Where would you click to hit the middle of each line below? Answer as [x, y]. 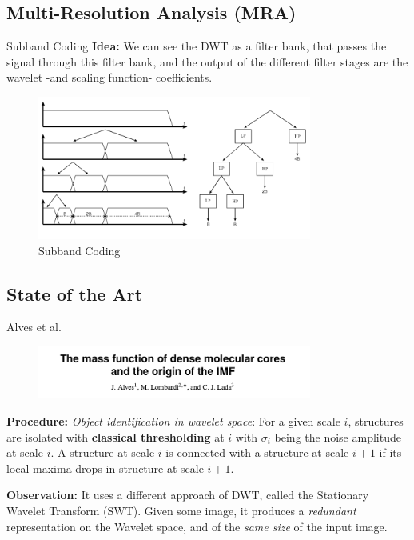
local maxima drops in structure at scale [105, 468]
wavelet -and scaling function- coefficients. [109, 77]
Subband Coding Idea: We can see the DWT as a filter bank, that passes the [197, 46]
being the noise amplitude [338, 436]
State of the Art [75, 293]
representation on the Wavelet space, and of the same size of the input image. [197, 526]
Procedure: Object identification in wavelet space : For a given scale [173, 420]
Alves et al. [34, 327]
